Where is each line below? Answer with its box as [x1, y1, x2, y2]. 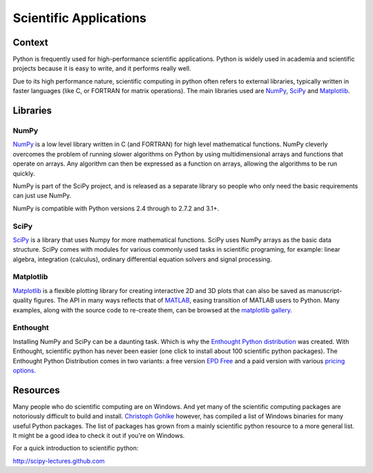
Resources [12, 384, 60, 396]
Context [12, 37, 48, 48]
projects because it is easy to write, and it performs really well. [12, 64, 191, 72]
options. [12, 366, 37, 374]
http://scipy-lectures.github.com [12, 456, 105, 465]
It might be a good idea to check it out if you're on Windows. [12, 431, 185, 439]
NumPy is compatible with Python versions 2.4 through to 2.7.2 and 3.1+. [12, 204, 220, 212]
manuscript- [307, 286, 343, 294]
